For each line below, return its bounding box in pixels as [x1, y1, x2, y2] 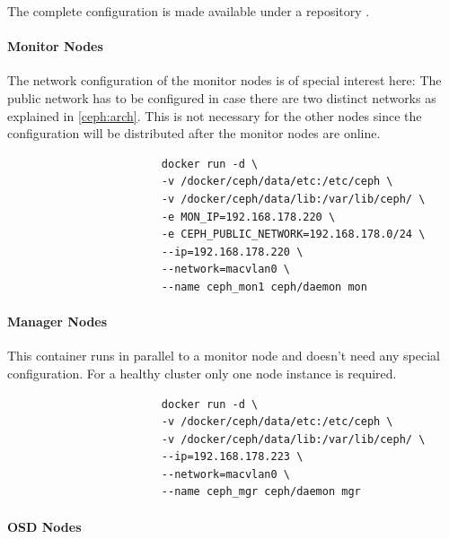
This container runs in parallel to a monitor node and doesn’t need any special [7, 346, 440, 365]
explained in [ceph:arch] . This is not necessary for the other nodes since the [7, 106, 422, 125]
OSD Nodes [7, 517, 82, 535]
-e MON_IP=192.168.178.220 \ [161, 210, 336, 223]
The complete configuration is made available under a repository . [7, 2, 370, 20]
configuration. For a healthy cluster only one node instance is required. [7, 363, 397, 382]
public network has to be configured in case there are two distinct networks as [7, 88, 436, 107]
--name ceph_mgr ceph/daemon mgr [161, 485, 361, 499]
